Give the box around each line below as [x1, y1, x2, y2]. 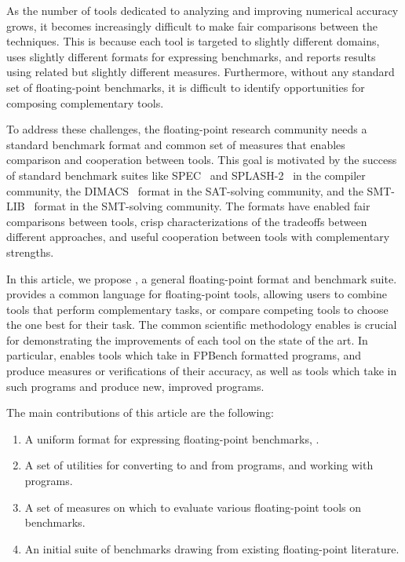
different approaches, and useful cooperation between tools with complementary [6, 228, 390, 245]
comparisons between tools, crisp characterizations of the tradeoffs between [6, 213, 367, 229]
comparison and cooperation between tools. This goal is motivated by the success [6, 151, 397, 168]
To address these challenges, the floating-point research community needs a [6, 121, 367, 137]
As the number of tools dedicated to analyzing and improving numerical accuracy [6, 2, 399, 18]
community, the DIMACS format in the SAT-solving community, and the [6, 182, 363, 199]
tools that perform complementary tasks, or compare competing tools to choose [6, 301, 389, 317]
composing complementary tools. [6, 94, 164, 111]
